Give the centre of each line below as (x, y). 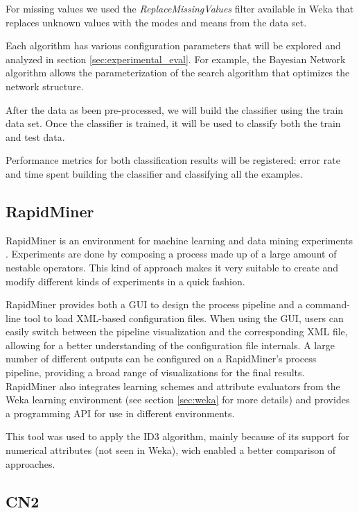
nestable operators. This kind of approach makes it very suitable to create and (172, 267)
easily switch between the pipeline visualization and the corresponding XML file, (177, 331)
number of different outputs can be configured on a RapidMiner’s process (161, 359)
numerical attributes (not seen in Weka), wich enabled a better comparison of (170, 450)
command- (328, 304)
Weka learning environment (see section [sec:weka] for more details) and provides (178, 400)
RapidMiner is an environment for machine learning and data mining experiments (179, 240)
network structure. (45, 86)
